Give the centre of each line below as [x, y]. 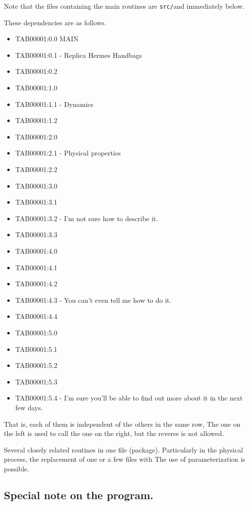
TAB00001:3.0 [36, 185]
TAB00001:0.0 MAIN [47, 39]
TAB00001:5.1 [36, 349]
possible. [17, 468]
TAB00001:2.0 [36, 136]
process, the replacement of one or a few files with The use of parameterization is [125, 459]
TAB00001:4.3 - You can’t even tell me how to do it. [93, 300]
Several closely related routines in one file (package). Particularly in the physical [124, 449]
